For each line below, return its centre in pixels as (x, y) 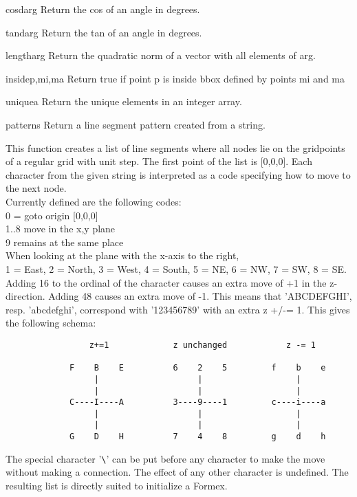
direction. (25, 296)
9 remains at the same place (65, 242)
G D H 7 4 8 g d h (198, 437)
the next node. (36, 188)
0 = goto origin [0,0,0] (52, 215)
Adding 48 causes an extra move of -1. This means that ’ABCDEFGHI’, (200, 296)
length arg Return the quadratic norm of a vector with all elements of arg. (161, 55)
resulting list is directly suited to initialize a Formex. (117, 486)
